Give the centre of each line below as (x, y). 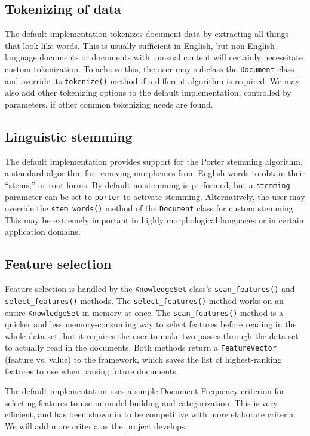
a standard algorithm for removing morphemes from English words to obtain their (155, 173)
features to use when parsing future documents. (92, 371)
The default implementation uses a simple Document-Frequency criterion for (145, 391)
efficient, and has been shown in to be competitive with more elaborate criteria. (151, 414)
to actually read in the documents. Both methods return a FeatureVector (141, 347)
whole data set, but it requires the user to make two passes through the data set (152, 335)
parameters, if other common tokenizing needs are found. (109, 104)
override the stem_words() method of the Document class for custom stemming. (150, 208)
